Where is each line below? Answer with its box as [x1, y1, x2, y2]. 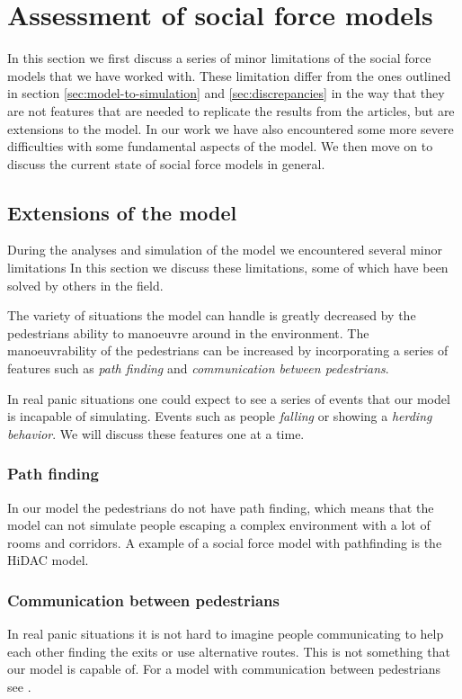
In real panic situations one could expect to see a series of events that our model [7, 389, 450, 408]
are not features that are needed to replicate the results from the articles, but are [7, 101, 455, 120]
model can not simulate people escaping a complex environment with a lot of [7, 515, 431, 534]
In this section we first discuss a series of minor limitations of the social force [7, 49, 431, 67]
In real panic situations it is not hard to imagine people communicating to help [7, 624, 444, 643]
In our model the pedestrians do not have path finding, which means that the [7, 497, 434, 516]
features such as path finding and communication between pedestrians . [7, 359, 389, 378]
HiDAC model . [7, 551, 89, 569]
